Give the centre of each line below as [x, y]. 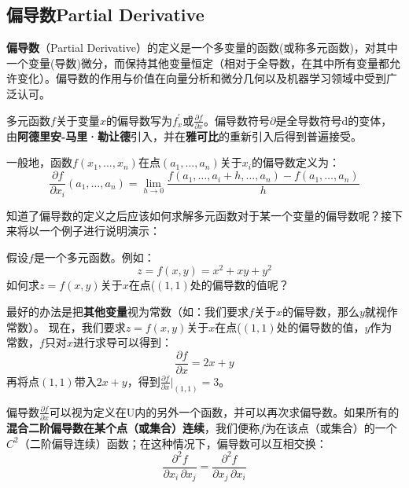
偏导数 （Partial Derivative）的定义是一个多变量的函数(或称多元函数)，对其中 [202, 48]
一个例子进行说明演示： [99, 231]
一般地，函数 [39, 162]
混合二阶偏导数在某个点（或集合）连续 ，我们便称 [133, 428]
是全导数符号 [309, 120]
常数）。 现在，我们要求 [66, 327]
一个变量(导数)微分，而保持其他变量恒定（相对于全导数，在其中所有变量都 [198, 62]
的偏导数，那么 [321, 312]
